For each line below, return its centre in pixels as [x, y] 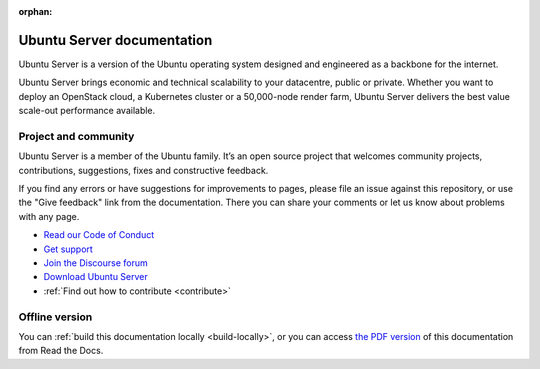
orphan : [35, 11]
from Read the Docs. [61, 351]
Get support [68, 249]
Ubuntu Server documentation [115, 40]
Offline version [55, 317]
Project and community [76, 136]
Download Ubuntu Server [96, 277]
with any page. [49, 216]
